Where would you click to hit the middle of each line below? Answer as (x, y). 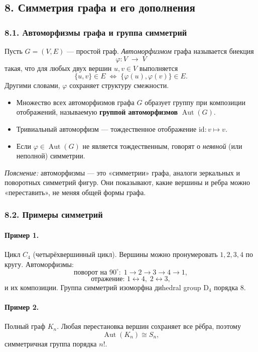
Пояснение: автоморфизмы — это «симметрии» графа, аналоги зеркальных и (122, 172)
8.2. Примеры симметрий (54, 214)
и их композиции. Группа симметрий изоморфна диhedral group (103, 287)
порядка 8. (230, 287)
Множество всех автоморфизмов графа (75, 102)
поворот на (90, 272)
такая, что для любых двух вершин (58, 68)
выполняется (159, 68)
